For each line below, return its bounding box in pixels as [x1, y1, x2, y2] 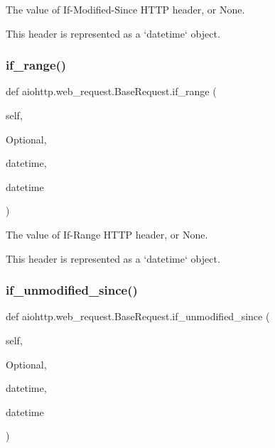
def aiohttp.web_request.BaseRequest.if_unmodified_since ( [6, 309, 270, 324]
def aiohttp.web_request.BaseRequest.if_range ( [6, 84, 217, 99]
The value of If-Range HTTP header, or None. [6, 226, 208, 241]
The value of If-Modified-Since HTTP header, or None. [6, 2, 245, 16]
